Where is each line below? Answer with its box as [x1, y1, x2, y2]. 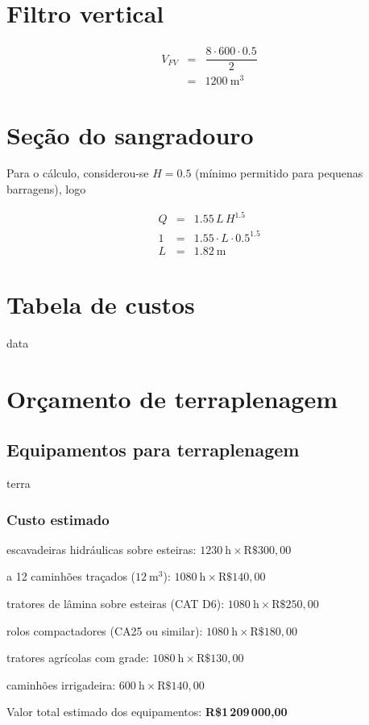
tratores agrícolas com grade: [6, 649, 149, 666]
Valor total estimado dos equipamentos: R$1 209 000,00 [6, 703, 288, 720]
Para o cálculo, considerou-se [6, 165, 149, 181]
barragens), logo [6, 181, 86, 198]
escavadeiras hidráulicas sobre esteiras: [6, 540, 197, 557]
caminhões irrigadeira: [6, 676, 116, 693]
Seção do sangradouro [6, 118, 254, 151]
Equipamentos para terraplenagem [6, 437, 300, 462]
